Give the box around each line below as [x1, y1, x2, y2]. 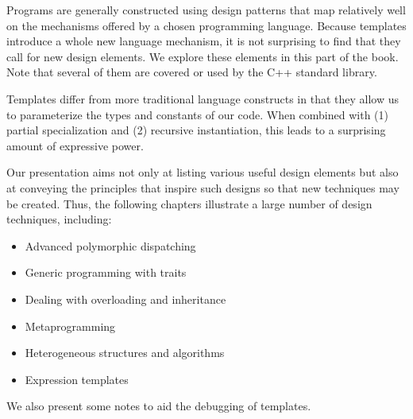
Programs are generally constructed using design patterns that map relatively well [6, 2, 406, 17]
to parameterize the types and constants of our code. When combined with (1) [6, 106, 388, 122]
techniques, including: [6, 211, 112, 227]
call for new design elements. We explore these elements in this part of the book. [6, 48, 399, 64]
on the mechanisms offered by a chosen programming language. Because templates [6, 17, 407, 33]
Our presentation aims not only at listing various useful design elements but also [6, 164, 399, 180]
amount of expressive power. [6, 137, 144, 153]
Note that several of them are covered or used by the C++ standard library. [6, 64, 377, 80]
